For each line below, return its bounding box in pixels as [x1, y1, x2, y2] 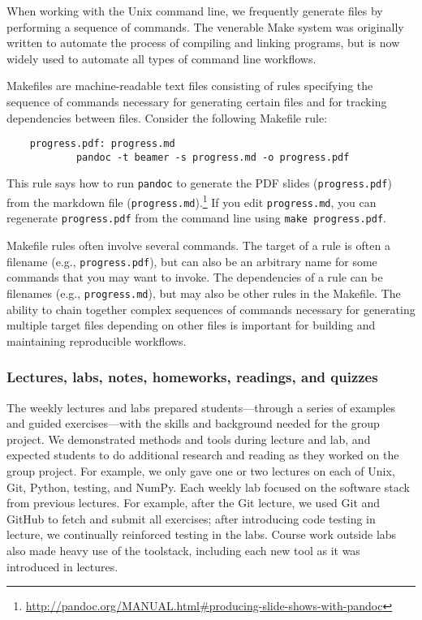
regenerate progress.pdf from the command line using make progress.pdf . [6, 209, 386, 226]
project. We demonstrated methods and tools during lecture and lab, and [6, 430, 371, 447]
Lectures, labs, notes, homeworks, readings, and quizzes [6, 367, 378, 387]
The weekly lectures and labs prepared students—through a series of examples [6, 398, 396, 415]
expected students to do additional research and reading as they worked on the [6, 446, 399, 463]
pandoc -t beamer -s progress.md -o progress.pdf [75, 151, 350, 163]
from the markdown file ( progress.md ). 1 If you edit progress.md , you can [6, 192, 377, 210]
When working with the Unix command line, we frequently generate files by [6, 2, 383, 19]
